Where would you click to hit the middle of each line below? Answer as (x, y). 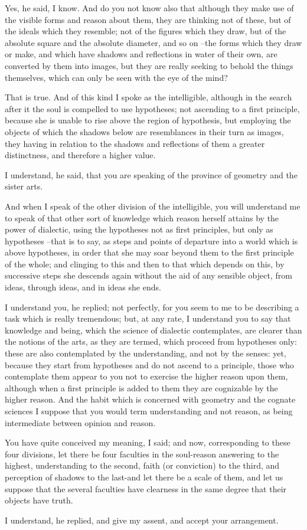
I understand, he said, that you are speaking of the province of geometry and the (151, 174)
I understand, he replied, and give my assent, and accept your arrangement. (142, 520)
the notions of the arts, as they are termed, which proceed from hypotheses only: (151, 341)
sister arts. (24, 186)
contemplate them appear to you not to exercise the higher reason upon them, (146, 376)
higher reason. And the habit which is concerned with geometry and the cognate (150, 399)
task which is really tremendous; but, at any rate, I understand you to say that (148, 318)
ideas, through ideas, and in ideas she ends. (83, 287)
